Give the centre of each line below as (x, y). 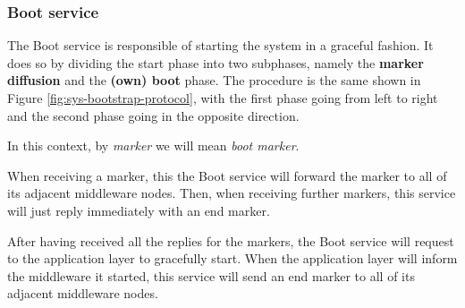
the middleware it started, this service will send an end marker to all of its (211, 275)
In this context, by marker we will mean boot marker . (153, 145)
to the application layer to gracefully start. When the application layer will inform (232, 258)
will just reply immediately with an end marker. (139, 210)
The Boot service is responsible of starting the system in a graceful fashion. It (220, 45)
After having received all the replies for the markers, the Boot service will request (231, 240)
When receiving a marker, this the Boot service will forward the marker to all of (227, 175)
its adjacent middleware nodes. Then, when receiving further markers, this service (232, 193)
